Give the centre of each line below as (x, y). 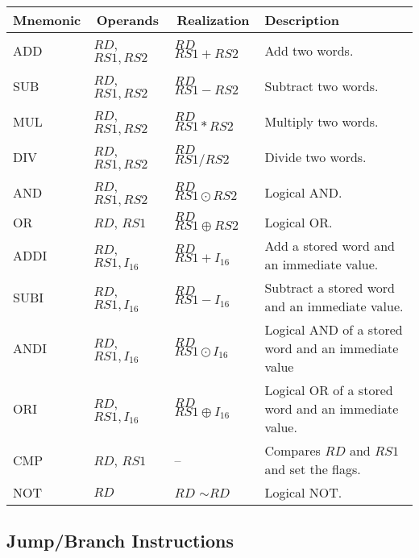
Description (302, 20)
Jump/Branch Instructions (120, 541)
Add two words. (309, 50)
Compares (292, 450)
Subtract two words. (322, 85)
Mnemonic (47, 20)
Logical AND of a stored (334, 329)
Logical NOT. (303, 492)
